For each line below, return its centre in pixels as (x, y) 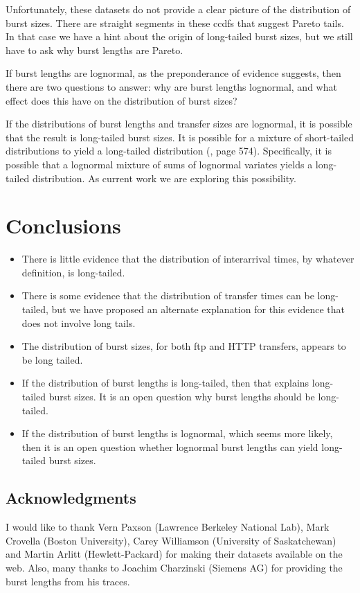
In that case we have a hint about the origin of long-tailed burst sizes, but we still (179, 36)
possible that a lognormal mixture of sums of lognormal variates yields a (159, 164)
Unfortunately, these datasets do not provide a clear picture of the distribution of (178, 9)
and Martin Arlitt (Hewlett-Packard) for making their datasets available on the (174, 554)
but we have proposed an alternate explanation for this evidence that (198, 309)
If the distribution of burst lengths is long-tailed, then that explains (165, 383)
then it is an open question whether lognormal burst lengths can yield (170, 446)
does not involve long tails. (79, 322)
